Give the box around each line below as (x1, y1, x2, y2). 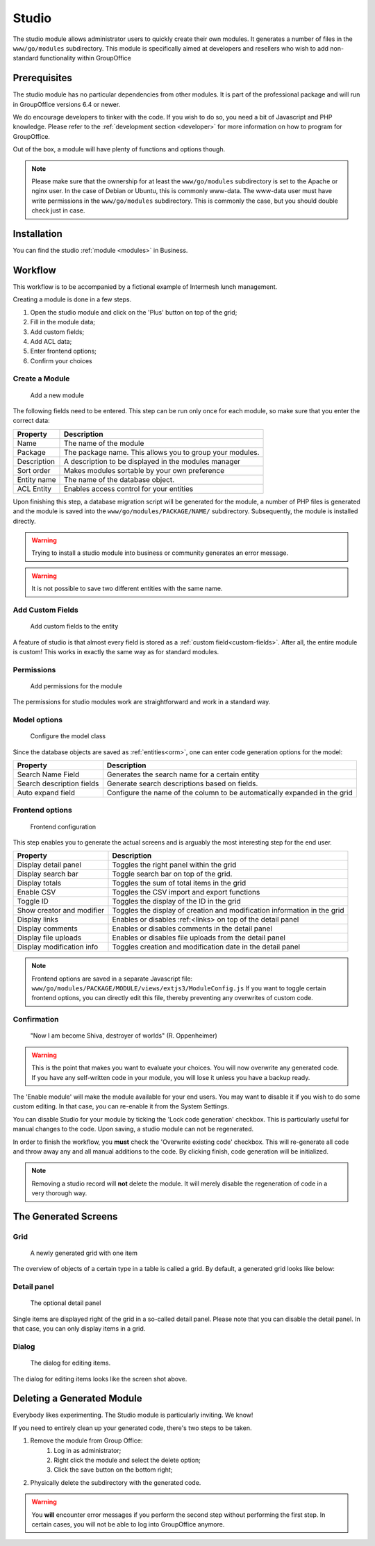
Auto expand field (17, 788, 76, 797)
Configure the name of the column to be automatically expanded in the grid (106, 788, 353, 797)
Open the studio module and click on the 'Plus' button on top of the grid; (30, 308, 237, 316)
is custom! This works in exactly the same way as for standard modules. (12, 647, 219, 656)
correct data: (12, 417, 50, 425)
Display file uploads (17, 933, 82, 942)
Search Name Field (17, 770, 80, 779)
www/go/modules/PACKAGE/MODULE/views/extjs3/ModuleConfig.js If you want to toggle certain (31, 984, 326, 992)
